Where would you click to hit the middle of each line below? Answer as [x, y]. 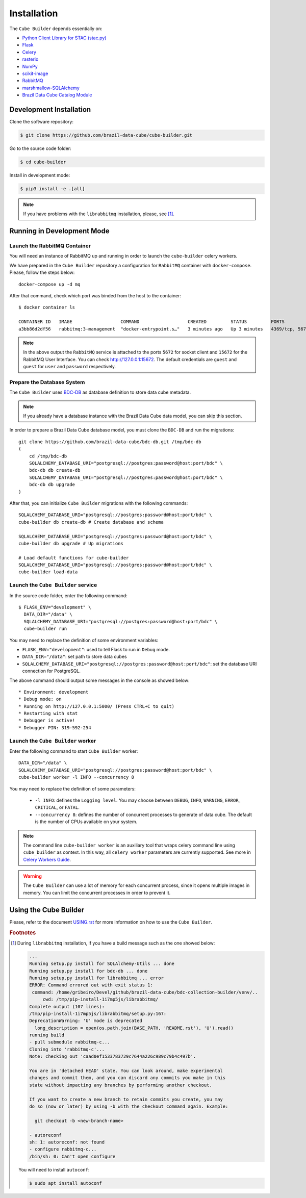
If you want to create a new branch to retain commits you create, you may [126, 1099]
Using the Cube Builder [47, 910]
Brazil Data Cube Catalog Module [57, 95]
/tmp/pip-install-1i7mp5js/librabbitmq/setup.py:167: [98, 1013]
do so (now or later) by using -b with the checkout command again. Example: [129, 1106]
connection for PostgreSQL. [52, 671]
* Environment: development [54, 692]
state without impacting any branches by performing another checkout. [121, 1085]
